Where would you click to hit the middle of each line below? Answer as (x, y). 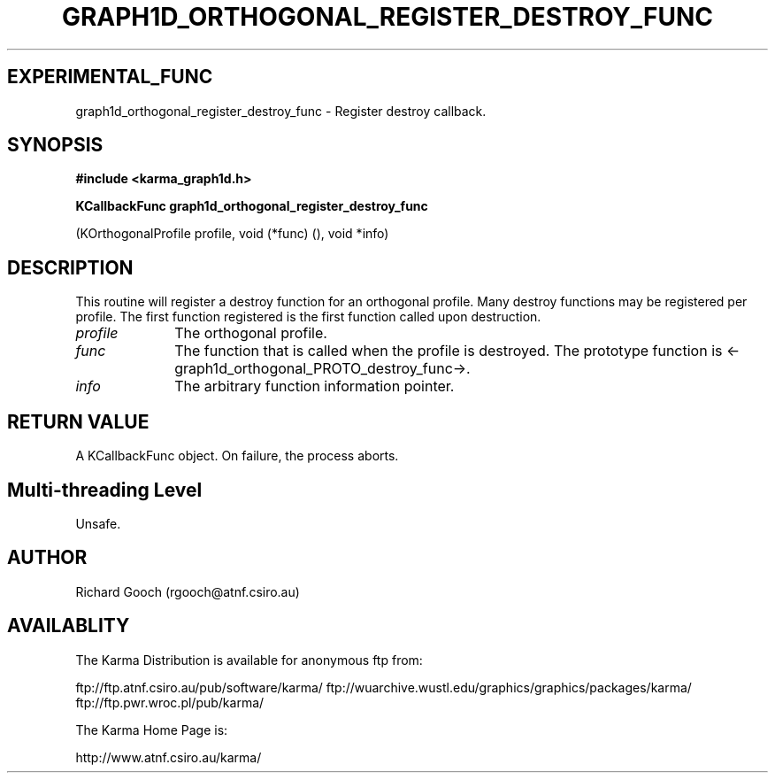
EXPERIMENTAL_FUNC (110, 77)
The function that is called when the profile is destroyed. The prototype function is (449, 351)
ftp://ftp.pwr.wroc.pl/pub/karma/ (170, 702)
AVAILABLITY (69, 626)
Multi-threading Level (105, 490)
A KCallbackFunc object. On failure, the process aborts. (237, 456)
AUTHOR (47, 558)
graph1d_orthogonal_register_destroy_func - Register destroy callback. (281, 111)
